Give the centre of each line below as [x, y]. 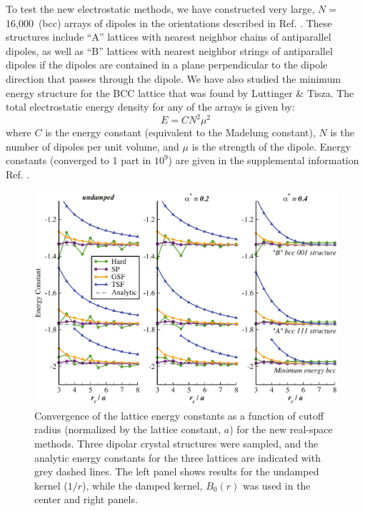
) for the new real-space [281, 429]
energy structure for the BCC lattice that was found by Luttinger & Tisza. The [180, 92]
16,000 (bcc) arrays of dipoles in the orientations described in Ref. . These [169, 22]
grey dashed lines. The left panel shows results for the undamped [177, 471]
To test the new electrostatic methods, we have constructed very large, [160, 9]
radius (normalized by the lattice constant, [128, 429]
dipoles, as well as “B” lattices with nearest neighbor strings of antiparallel [169, 50]
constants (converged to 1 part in [79, 160]
